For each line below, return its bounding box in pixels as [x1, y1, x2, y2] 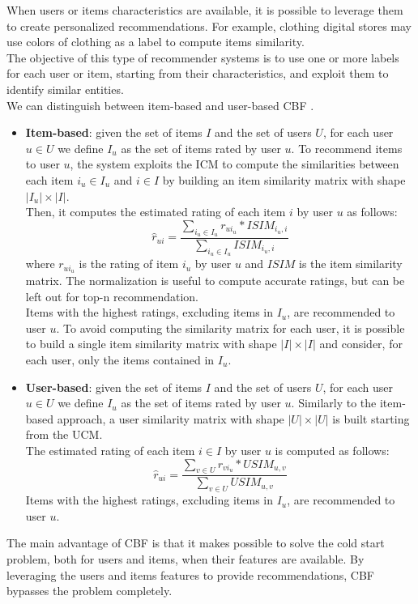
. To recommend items [291, 139, 403, 156]
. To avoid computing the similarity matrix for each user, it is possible [56, 319, 405, 336]
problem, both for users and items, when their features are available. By [6, 550, 365, 567]
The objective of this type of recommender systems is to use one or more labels [6, 49, 399, 66]
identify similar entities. [6, 80, 124, 97]
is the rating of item [79, 255, 179, 272]
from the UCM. [25, 426, 103, 443]
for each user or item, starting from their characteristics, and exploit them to [6, 65, 389, 82]
